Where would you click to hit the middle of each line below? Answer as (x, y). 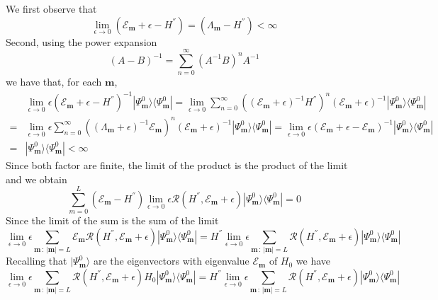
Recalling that (36, 261)
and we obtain (36, 179)
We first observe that (51, 8)
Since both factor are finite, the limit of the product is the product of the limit (177, 165)
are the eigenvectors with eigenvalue (171, 261)
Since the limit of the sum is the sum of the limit (112, 220)
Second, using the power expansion (82, 41)
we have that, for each (54, 82)
